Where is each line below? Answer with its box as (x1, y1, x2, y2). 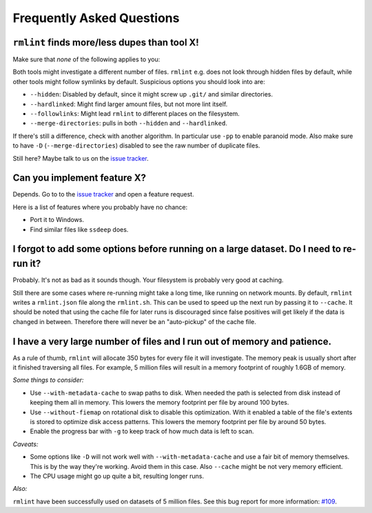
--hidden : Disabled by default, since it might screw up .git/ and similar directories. (30, 90, 273, 99)
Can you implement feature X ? (12, 172, 147, 184)
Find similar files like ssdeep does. (30, 225, 129, 234)
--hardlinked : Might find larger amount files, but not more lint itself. (30, 100, 228, 108)
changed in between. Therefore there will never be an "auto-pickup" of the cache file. (12, 317, 256, 325)
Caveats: (12, 440, 39, 448)
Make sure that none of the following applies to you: (12, 55, 161, 63)
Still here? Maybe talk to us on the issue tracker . (12, 154, 149, 162)
